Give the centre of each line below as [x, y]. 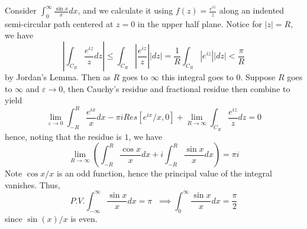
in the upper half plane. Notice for [200, 23]
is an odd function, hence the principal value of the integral [164, 173]
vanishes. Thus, [33, 184]
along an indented [252, 10]
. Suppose [258, 77]
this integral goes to [198, 77]
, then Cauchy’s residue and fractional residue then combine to [177, 88]
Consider [21, 10]
